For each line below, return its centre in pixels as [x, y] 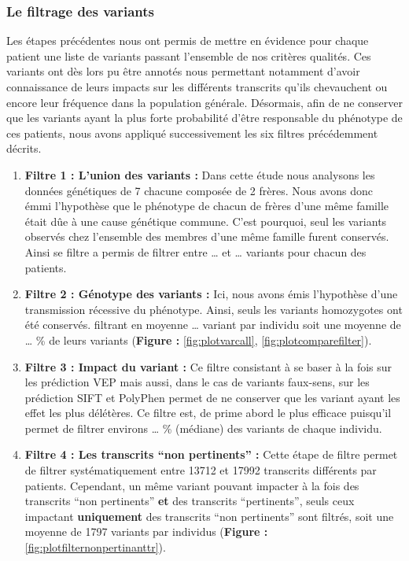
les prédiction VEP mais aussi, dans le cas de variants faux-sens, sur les [197, 382]
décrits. [24, 148]
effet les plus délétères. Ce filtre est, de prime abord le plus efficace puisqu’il [208, 413]
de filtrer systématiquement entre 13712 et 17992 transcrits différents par [201, 470]
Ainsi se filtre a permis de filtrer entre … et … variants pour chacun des [195, 251]
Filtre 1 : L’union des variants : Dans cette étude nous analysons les [200, 174]
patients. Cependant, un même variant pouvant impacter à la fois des [192, 485]
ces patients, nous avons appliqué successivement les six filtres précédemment [192, 133]
